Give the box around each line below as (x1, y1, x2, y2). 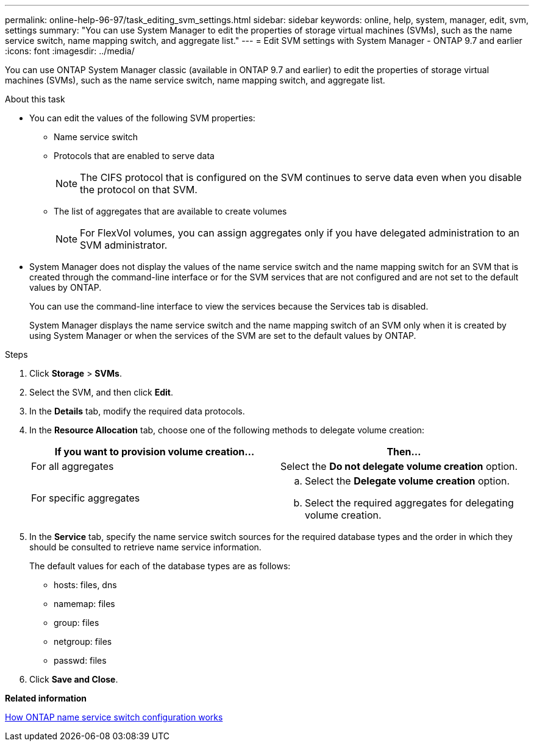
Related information (5, 693, 87, 703)
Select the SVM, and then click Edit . (29, 387, 173, 397)
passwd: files (54, 655, 107, 666)
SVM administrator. (80, 239, 168, 251)
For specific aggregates (31, 492, 140, 504)
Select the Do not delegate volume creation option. (280, 460, 518, 472)
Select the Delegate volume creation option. (305, 475, 510, 487)
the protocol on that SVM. (80, 183, 198, 196)
